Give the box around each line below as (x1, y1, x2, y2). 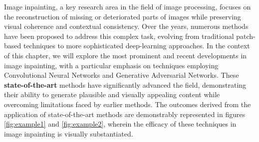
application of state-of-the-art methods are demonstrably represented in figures (4, 109, 246, 119)
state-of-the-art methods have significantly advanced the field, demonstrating (4, 79, 247, 90)
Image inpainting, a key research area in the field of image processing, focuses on (4, 1, 251, 11)
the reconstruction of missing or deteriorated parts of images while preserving (4, 11, 241, 21)
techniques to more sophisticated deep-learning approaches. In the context (23, 40, 250, 51)
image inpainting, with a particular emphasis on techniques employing (4, 60, 219, 70)
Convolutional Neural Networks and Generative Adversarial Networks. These (4, 70, 239, 80)
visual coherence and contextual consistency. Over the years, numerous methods (4, 21, 249, 31)
